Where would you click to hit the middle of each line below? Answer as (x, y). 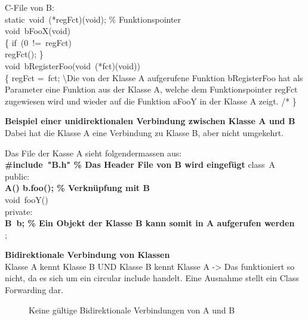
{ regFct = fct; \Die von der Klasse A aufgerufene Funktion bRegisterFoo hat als (154, 77)
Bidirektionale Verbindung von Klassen (87, 255)
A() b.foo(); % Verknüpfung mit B (77, 188)
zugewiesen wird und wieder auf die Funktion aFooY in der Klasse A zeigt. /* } (151, 101)
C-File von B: (30, 7)
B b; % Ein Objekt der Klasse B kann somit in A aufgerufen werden (150, 223)
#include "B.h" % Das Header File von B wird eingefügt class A (140, 164)
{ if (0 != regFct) (38, 42)
